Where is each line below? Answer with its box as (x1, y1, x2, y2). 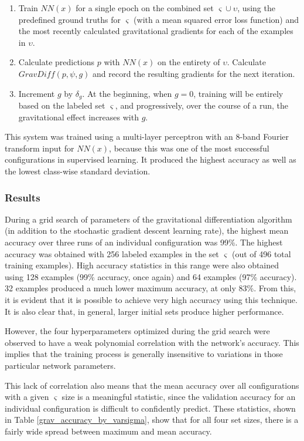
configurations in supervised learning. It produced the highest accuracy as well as (5, 153, 296, 166)
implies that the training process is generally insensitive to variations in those (5, 348, 283, 360)
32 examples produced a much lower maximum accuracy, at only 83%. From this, (5, 282, 296, 294)
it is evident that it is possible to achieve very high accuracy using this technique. (5, 293, 298, 305)
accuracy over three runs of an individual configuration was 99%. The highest (5, 235, 283, 248)
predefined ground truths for (18, 13, 121, 25)
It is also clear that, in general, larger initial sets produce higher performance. (5, 305, 284, 317)
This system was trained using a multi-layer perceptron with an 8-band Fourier (5, 130, 289, 143)
